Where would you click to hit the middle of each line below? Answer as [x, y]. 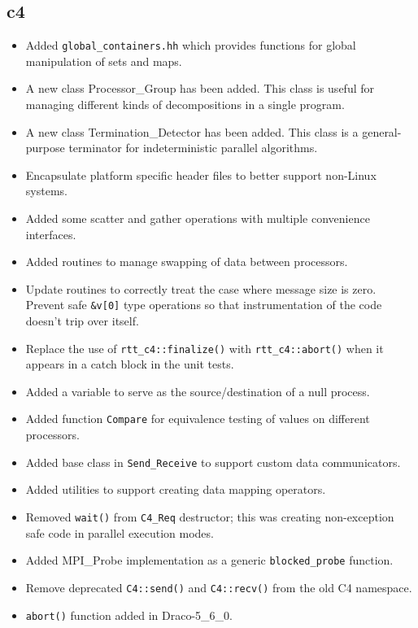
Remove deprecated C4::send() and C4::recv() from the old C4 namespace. [219, 587]
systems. [46, 191]
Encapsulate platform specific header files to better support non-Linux [201, 174]
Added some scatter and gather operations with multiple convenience [198, 218]
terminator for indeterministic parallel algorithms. [193, 148]
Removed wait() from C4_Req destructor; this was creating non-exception [210, 516]
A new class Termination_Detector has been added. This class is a [192, 131]
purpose [45, 148]
